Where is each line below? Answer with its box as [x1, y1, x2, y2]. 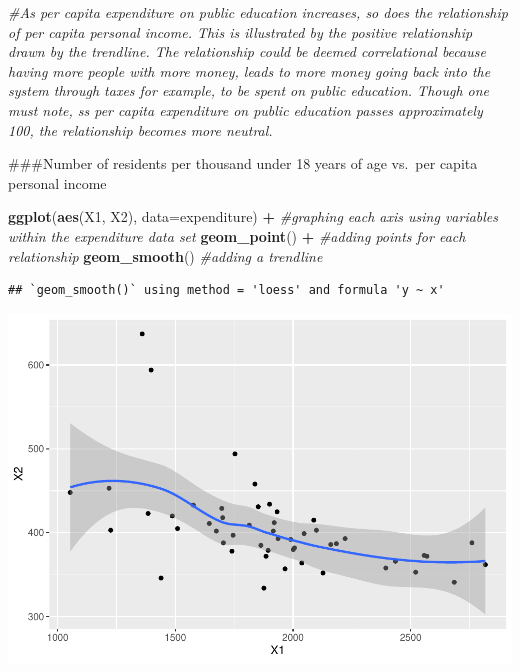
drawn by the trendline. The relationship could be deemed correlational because [8, 41, 486, 62]
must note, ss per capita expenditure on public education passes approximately [8, 99, 483, 120]
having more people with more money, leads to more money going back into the [8, 60, 491, 81]
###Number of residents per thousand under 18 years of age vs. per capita [8, 153, 478, 174]
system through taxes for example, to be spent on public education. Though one [8, 80, 490, 101]
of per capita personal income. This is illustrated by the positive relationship [8, 21, 473, 42]
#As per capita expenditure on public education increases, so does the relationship [8, 2, 508, 22]
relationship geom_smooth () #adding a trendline [8, 245, 323, 266]
